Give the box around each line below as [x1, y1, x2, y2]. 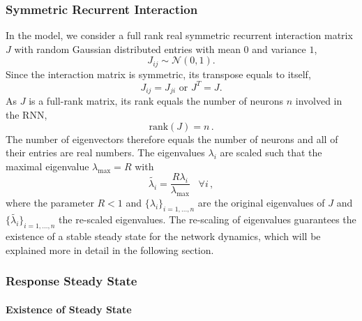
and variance [252, 41, 306, 56]
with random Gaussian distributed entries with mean [14, 41, 241, 56]
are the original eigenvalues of [197, 195, 325, 210]
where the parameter [6, 195, 94, 210]
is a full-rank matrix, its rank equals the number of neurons [29, 94, 284, 108]
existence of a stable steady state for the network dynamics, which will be [6, 229, 321, 244]
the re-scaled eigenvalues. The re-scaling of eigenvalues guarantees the [59, 212, 356, 227]
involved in [295, 94, 342, 108]
